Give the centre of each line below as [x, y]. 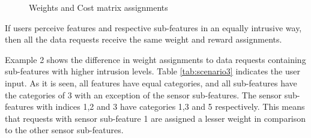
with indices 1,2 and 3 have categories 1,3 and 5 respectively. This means [171, 106]
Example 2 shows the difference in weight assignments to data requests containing [155, 59]
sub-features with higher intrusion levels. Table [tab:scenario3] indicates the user [152, 71]
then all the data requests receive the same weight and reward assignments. [143, 39]
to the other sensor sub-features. [64, 130]
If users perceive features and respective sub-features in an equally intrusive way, [153, 27]
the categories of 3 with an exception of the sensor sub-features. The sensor [143, 94]
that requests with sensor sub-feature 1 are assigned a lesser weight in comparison [155, 118]
